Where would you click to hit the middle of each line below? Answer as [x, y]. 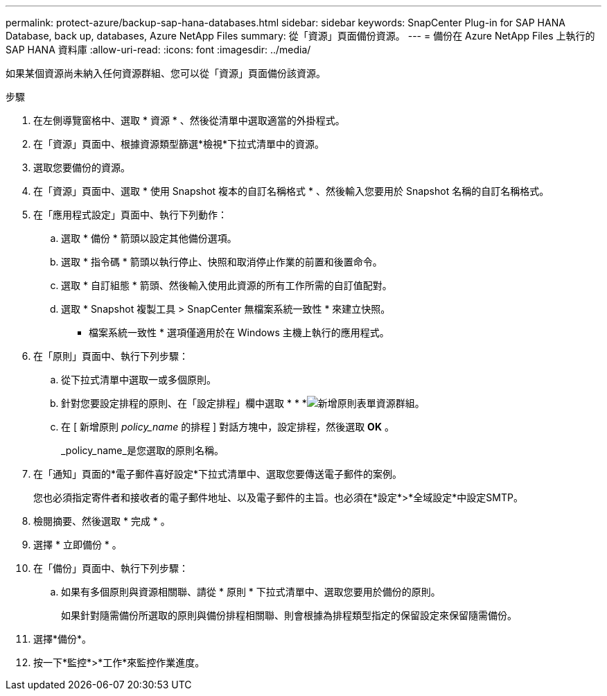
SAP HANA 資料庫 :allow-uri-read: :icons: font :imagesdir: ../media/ [158, 50]
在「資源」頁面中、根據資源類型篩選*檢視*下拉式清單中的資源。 [179, 144]
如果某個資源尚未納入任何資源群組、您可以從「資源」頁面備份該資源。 [166, 73]
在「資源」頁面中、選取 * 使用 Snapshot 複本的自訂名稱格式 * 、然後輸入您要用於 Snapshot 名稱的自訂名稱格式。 [291, 191]
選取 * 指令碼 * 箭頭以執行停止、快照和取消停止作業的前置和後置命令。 [222, 262]
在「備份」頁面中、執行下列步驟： [111, 568]
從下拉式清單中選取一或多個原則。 [139, 380]
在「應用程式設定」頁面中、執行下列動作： [130, 215]
